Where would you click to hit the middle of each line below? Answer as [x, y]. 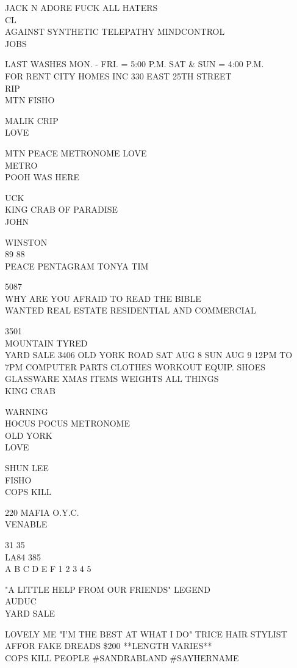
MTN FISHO [30, 100]
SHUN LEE [27, 468]
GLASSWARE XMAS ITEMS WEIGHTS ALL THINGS [112, 379]
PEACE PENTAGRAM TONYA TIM [77, 266]
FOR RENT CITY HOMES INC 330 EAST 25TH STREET [118, 75]
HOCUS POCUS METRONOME [67, 423]
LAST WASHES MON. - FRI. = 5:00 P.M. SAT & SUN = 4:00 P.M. [134, 64]
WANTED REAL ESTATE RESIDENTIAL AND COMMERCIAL [131, 310]
